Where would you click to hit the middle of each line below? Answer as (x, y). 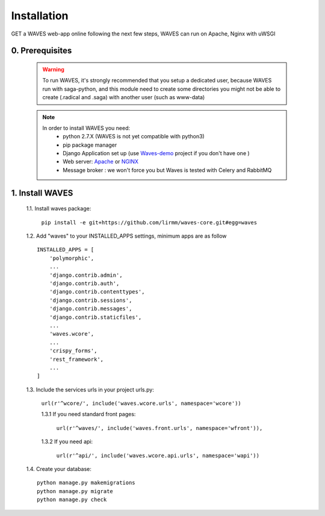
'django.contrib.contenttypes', (97, 292)
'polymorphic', (72, 258)
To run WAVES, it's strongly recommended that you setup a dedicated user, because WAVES (157, 81)
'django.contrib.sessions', (91, 300)
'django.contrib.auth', (84, 284)
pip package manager (90, 145)
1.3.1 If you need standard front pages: (88, 414)
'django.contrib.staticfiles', (95, 317)
